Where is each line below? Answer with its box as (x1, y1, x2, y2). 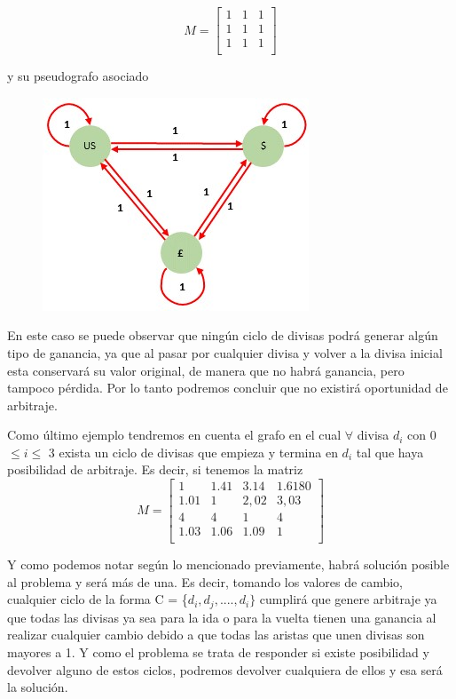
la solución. (7, 678, 68, 696)
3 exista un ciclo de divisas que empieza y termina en (48, 442, 338, 461)
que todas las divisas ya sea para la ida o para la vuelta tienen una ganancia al (7, 608, 436, 626)
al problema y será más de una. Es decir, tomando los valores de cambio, (7, 572, 403, 591)
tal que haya (356, 442, 424, 461)
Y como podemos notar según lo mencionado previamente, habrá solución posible (7, 555, 450, 574)
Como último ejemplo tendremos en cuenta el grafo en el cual (7, 425, 342, 444)
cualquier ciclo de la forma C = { (7, 590, 188, 608)
